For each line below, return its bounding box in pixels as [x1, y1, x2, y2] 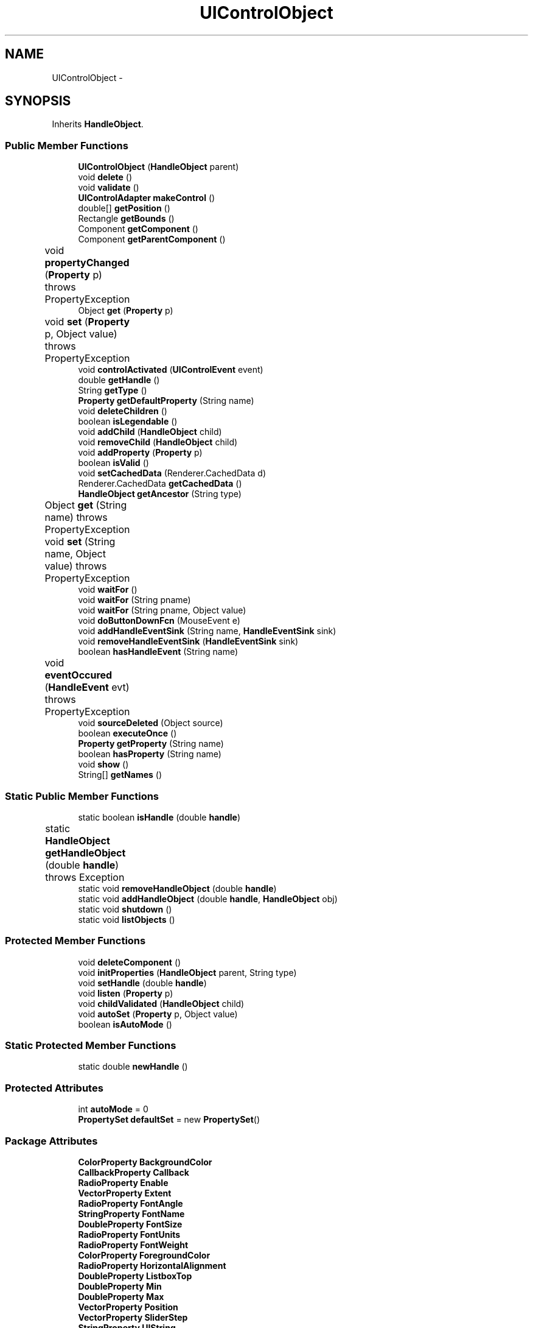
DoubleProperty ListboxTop [78, 1270, 192, 1281]
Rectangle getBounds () [78, 213, 175, 224]
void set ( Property [44, 316, 130, 328]
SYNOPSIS [5, 93, 71, 109]
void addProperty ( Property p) [78, 447, 203, 458]
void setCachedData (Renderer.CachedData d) [78, 468, 266, 479]
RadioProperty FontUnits [78, 1229, 181, 1240]
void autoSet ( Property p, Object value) [78, 1008, 238, 1019]
